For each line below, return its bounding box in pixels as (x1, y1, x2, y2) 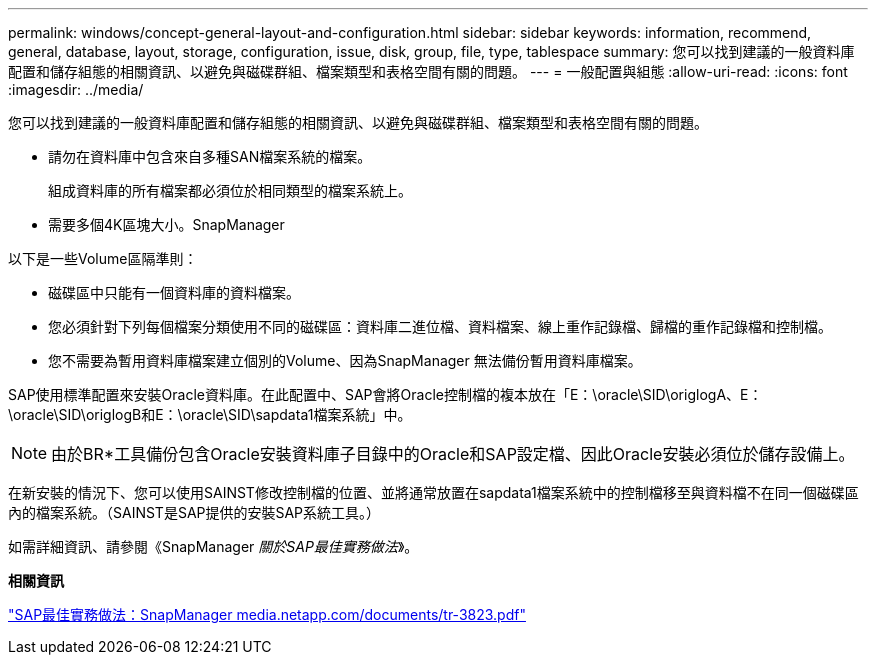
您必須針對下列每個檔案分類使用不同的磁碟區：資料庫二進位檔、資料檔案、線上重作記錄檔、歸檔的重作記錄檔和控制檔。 (48, 318, 832, 335)
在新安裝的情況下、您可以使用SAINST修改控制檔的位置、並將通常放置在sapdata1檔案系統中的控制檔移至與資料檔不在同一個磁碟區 (8, 484, 859, 501)
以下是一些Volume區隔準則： (8, 250, 198, 267)
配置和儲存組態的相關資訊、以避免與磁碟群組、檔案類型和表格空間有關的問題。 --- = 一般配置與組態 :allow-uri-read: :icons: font (8, 63, 848, 80)
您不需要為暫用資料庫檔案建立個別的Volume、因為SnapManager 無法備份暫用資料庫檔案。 (48, 352, 642, 369)
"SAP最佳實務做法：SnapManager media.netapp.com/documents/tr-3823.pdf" (8, 606, 526, 623)
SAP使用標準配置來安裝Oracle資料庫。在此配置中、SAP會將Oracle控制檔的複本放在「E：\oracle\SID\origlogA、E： (8, 386, 763, 403)
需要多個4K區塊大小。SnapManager (48, 216, 285, 233)
